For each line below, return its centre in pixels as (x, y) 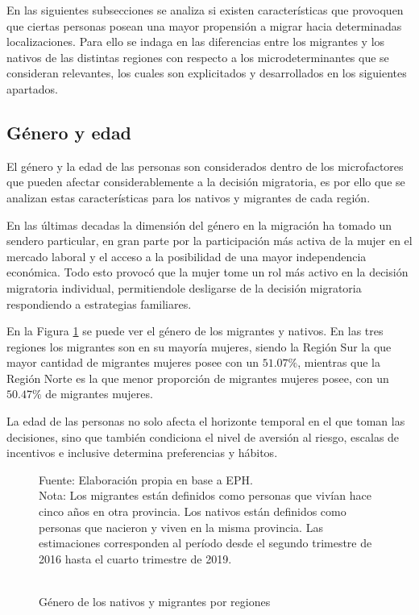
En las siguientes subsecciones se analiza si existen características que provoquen (205, 10)
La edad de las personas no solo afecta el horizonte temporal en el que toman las (206, 421)
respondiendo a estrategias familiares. (99, 303)
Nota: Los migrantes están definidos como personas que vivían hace (205, 495)
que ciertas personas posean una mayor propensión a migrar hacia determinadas (204, 25)
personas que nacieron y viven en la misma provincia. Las (181, 527)
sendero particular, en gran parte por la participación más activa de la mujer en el (209, 241)
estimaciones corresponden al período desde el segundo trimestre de (205, 543)
